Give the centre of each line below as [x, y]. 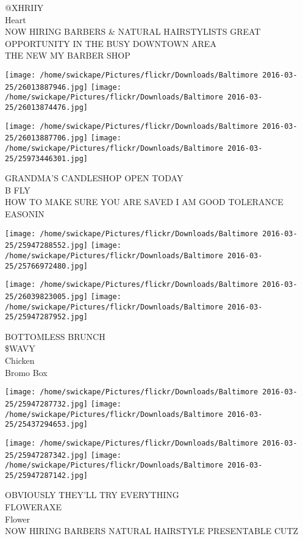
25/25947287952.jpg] [47, 317]
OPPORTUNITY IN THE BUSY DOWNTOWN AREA [111, 43]
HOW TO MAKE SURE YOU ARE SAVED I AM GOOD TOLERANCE [144, 202]
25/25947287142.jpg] [47, 475]
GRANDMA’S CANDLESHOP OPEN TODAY [94, 178]
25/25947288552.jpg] [47, 246]
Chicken [20, 360]
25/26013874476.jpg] [47, 107]
